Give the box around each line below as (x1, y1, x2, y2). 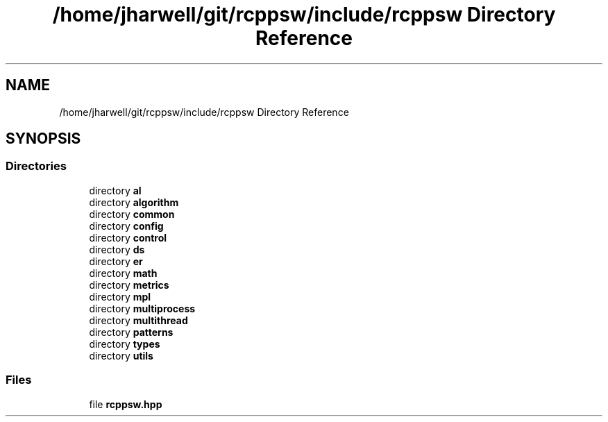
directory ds (89, 243, 145, 255)
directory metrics (89, 278, 169, 291)
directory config (89, 219, 164, 232)
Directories (6, 159, 67, 174)
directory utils (89, 349, 153, 362)
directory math (89, 267, 158, 279)
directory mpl (89, 290, 151, 303)
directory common (89, 208, 175, 220)
